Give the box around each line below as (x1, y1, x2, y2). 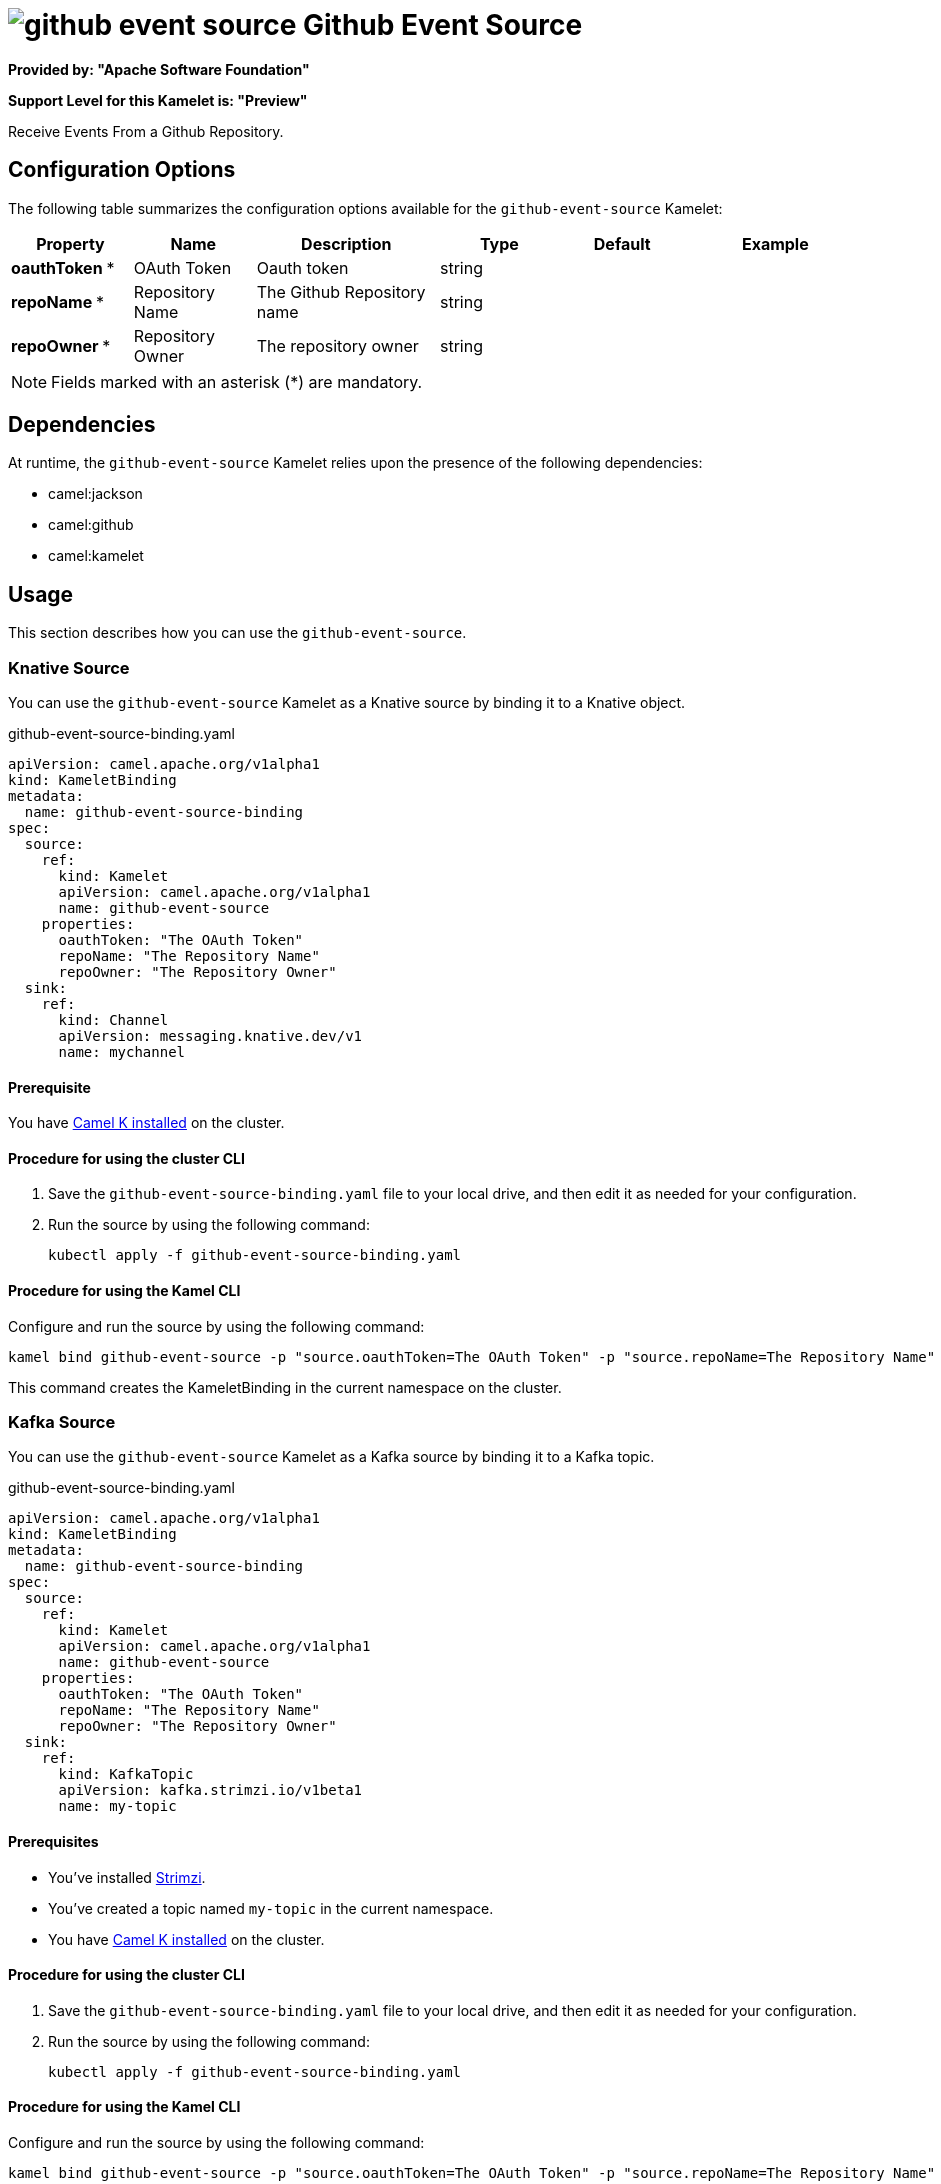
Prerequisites (8, 1833, 99, 1851)
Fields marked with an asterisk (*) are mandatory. (51, 371, 423, 392)
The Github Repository (256, 281, 426, 302)
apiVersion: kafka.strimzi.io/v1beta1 (58, 1782, 363, 1799)
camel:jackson (48, 485, 143, 503)
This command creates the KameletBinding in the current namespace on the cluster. (8, 1378, 562, 1396)
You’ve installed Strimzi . (48, 1868, 206, 1886)
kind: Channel (58, 1012, 169, 1029)
